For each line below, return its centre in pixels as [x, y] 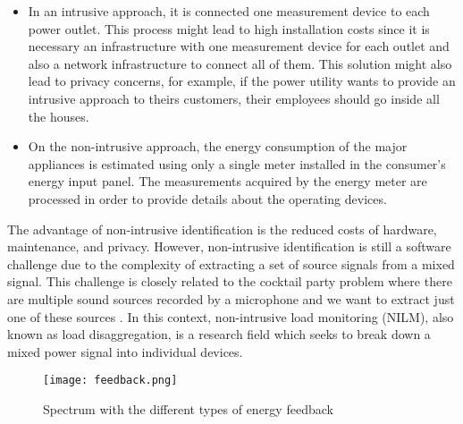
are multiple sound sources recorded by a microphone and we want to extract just [231, 298]
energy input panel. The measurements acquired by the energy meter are [227, 181]
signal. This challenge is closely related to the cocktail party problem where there [230, 281]
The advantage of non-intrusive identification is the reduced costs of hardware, [222, 229]
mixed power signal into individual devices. [125, 351]
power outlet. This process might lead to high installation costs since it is [229, 28]
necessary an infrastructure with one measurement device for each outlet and [239, 46]
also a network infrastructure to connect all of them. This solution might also [240, 63]
